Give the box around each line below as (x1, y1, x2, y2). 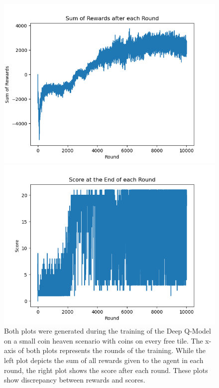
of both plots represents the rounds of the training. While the (18, 345, 206, 356)
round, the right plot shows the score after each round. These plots (4, 365, 208, 375)
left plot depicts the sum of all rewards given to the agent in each (4, 355, 204, 365)
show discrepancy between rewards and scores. (4, 375, 145, 385)
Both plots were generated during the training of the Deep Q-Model (4, 326, 211, 336)
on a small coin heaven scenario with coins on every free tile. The (4, 335, 203, 346)
